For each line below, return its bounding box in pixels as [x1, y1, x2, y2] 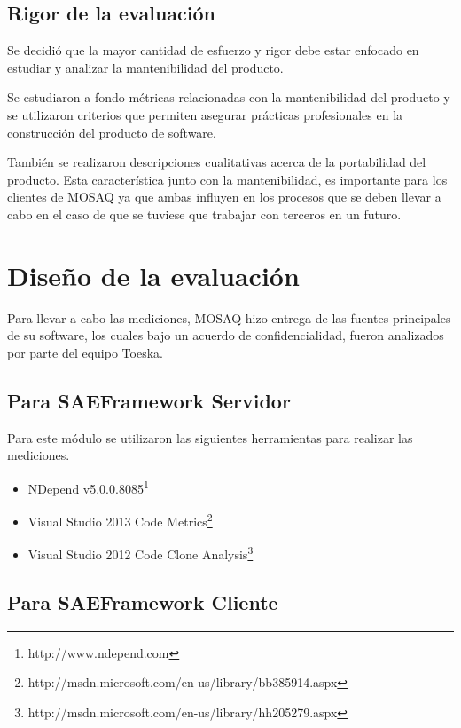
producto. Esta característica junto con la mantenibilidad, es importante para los [7, 170, 448, 188]
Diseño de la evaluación [7, 257, 300, 293]
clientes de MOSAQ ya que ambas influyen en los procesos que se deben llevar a [7, 187, 441, 206]
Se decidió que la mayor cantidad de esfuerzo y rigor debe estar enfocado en [7, 41, 419, 59]
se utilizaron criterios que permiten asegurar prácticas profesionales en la [7, 105, 403, 123]
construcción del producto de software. [7, 123, 216, 141]
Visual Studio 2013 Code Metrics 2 [27, 510, 213, 530]
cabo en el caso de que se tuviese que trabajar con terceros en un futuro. [7, 204, 402, 223]
